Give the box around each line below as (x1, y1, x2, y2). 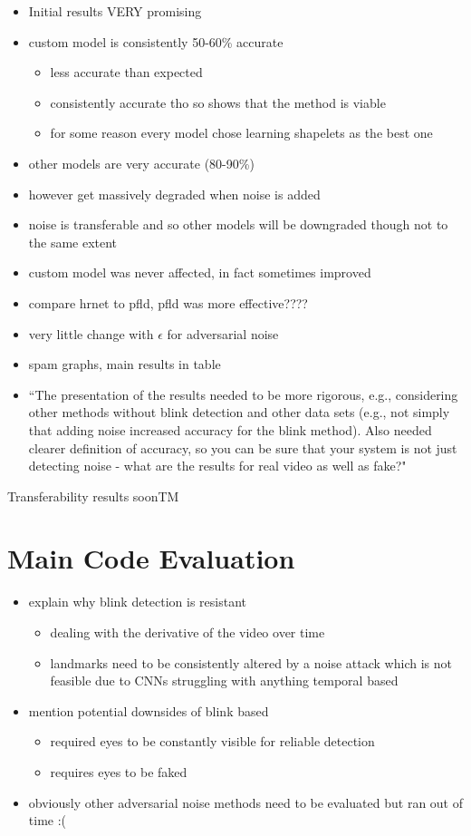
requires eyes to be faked (50, 762, 187, 781)
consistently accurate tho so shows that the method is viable (50, 92, 386, 112)
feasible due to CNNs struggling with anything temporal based (50, 671, 399, 690)
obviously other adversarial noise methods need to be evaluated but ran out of (28, 792, 464, 812)
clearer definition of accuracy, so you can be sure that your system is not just (28, 438, 457, 457)
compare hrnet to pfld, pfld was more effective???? (28, 293, 308, 312)
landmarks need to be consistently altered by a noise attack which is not (50, 653, 452, 672)
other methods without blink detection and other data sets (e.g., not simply (28, 403, 450, 422)
